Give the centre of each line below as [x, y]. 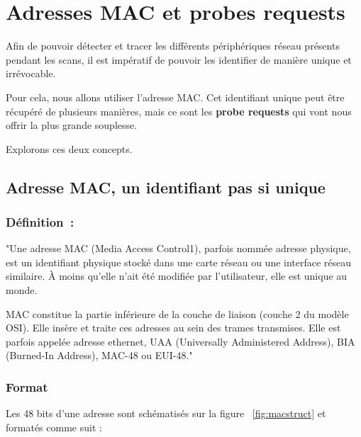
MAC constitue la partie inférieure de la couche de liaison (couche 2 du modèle [177, 313]
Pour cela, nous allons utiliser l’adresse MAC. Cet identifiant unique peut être [175, 97]
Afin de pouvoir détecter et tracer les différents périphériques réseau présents [173, 46]
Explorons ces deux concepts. [69, 148]
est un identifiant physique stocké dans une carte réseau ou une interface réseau [179, 262]
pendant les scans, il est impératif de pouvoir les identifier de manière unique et [179, 59]
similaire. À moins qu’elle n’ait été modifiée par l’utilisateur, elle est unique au [177, 276]
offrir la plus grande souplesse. [72, 125]
